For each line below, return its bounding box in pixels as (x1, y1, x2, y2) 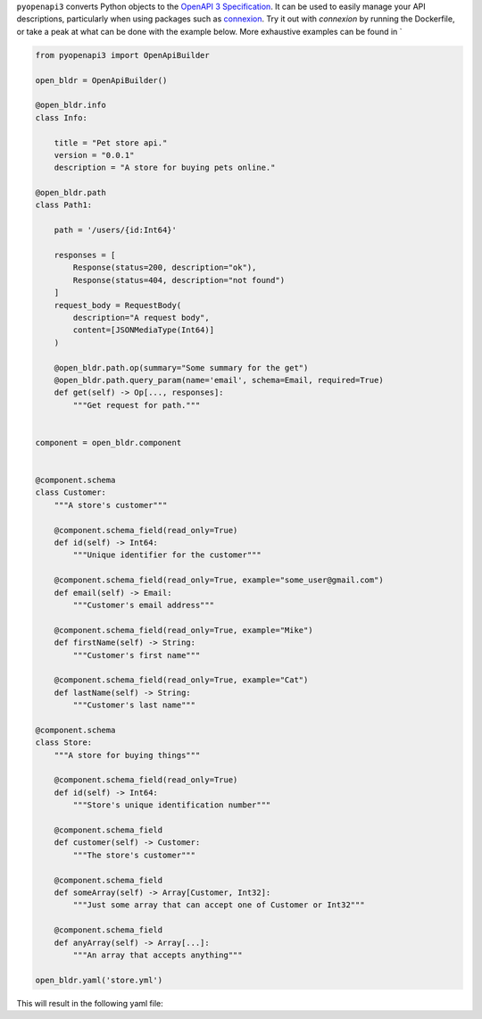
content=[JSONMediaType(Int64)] (72, 325, 214, 335)
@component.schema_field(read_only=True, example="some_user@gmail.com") (54, 575, 384, 585)
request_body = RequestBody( (54, 300, 182, 310)
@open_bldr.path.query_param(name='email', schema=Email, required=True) (54, 375, 384, 385)
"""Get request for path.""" (72, 400, 201, 410)
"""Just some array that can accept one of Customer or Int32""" (72, 900, 365, 910)
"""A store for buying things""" (54, 750, 201, 760)
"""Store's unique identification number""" (72, 800, 271, 810)
